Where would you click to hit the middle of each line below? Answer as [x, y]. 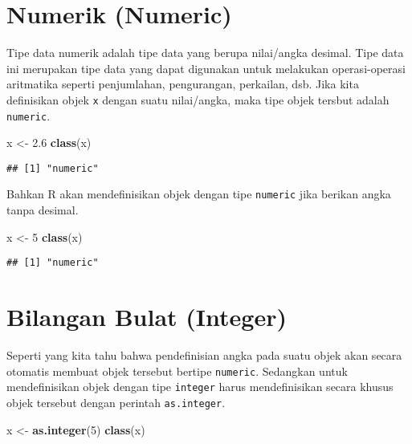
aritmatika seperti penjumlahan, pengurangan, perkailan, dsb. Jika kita [183, 84]
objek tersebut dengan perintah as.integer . [116, 402]
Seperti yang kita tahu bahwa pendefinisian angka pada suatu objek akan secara [204, 355]
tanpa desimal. [43, 210]
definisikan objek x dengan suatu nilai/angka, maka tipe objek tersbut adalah [198, 99]
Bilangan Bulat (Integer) [147, 317]
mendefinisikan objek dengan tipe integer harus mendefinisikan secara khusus [200, 387]
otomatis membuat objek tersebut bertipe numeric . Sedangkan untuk [177, 371]
